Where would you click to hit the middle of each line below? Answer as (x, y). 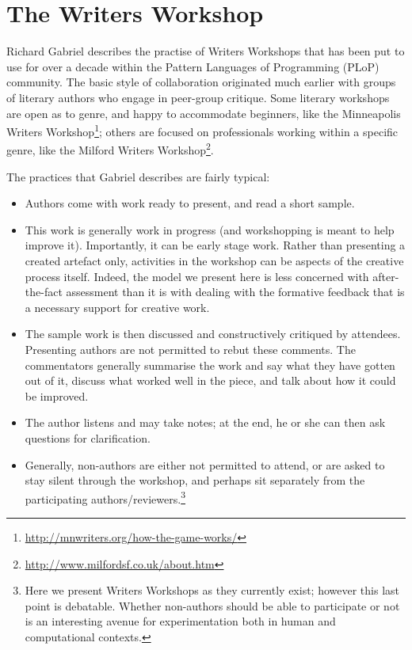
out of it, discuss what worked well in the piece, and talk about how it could (210, 380)
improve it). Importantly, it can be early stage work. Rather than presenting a (215, 245)
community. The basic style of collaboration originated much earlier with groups (201, 82)
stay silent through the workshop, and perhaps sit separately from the (195, 480)
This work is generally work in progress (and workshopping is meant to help (210, 229)
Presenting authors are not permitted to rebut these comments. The (190, 349)
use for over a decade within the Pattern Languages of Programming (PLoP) (193, 66)
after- (386, 276)
